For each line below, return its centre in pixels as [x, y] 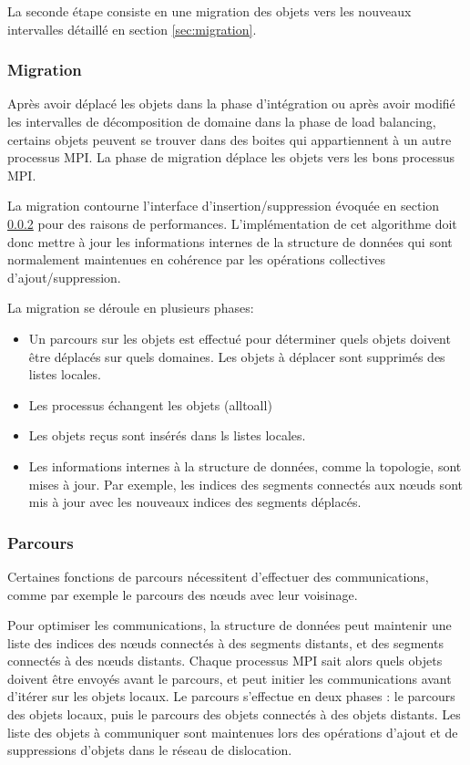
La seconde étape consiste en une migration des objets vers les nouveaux [209, 11]
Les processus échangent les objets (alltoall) [150, 404]
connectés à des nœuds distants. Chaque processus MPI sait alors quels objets [225, 661]
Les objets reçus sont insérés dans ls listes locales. [167, 435]
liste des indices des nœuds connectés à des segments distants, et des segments [225, 642]
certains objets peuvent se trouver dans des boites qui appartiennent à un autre [230, 139]
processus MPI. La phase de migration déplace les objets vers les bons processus [231, 157]
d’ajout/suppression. [64, 277]
